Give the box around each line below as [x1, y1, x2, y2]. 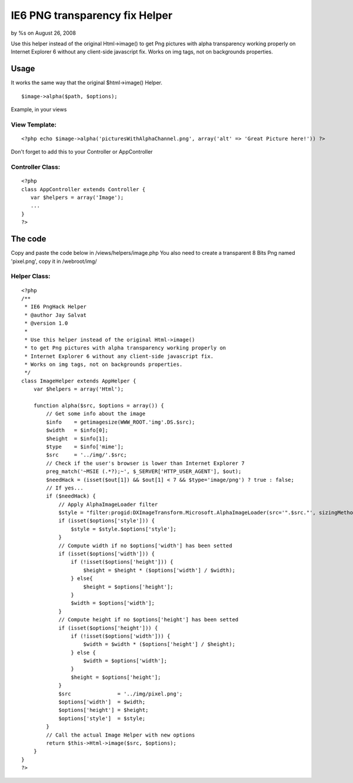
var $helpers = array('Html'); [33, 386, 124, 392]
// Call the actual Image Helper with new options [46, 731, 195, 738]
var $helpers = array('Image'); [30, 194, 124, 201]
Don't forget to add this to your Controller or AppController [11, 148, 153, 155]
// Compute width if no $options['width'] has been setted [58, 542, 232, 549]
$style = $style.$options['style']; [71, 525, 176, 532]
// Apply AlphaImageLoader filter [58, 501, 158, 508]
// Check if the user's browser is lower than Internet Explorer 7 [46, 459, 245, 467]
